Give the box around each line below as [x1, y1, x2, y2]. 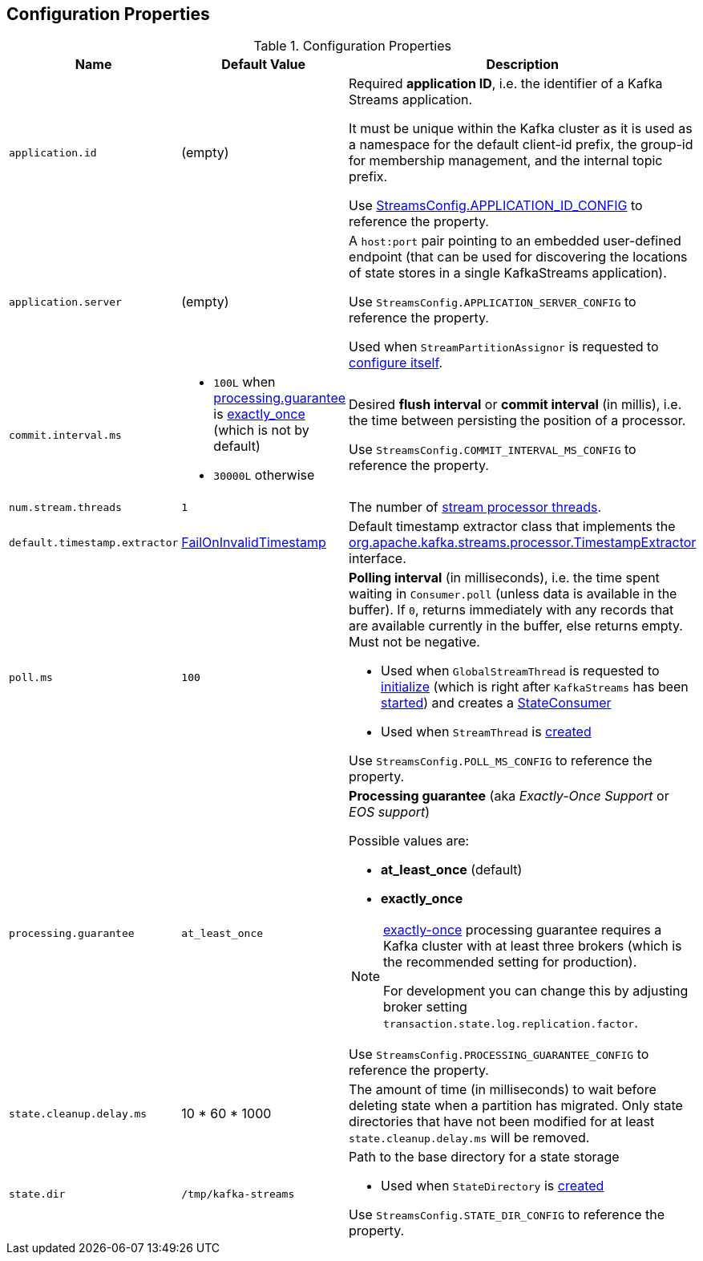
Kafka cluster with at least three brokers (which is [383, 938, 682, 955]
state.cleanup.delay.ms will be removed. [349, 1129, 590, 1146]
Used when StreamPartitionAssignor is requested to [349, 339, 659, 355]
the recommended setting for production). [383, 954, 637, 971]
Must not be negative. [349, 634, 480, 651]
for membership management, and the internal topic [349, 152, 663, 169]
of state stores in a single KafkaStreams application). [349, 265, 667, 282]
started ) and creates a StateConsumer [381, 695, 612, 712]
